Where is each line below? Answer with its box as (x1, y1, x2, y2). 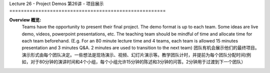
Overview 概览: (9, 16, 41, 22)
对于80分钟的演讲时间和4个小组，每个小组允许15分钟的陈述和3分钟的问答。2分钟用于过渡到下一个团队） (30, 59, 246, 65)
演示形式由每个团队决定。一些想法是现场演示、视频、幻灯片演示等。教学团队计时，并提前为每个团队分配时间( (21, 51, 247, 57)
